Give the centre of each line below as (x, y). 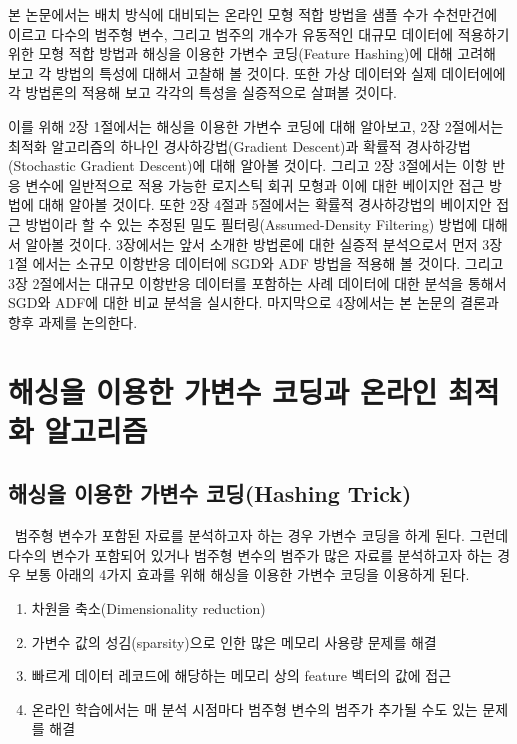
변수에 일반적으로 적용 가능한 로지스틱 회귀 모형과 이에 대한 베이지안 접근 (255, 184)
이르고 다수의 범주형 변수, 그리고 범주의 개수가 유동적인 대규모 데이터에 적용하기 (259, 33)
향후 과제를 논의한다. (73, 321)
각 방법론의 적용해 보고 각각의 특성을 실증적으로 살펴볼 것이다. (202, 92)
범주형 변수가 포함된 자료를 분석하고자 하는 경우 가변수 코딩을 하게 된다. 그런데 (261, 535)
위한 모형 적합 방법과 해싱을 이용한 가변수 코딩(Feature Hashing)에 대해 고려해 (252, 53)
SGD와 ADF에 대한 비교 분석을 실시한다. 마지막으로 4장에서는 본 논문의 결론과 (253, 302)
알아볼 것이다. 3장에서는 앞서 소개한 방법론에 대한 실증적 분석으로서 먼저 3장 (264, 243)
